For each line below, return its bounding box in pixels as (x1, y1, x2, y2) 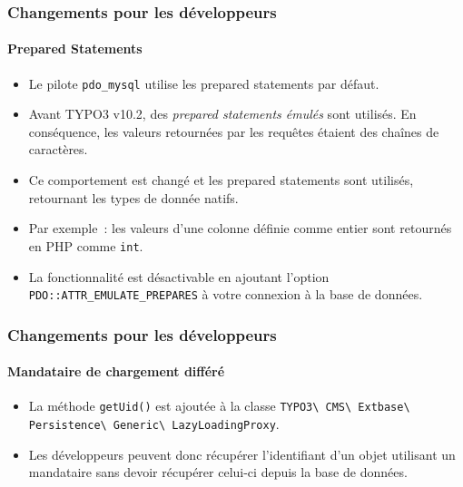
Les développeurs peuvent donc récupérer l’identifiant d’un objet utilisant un (28, 444, 456, 463)
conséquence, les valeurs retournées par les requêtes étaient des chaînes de (28, 122, 439, 141)
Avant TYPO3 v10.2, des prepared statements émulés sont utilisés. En (28, 104, 417, 123)
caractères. (28, 140, 88, 159)
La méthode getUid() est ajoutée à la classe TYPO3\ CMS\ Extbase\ (28, 396, 410, 415)
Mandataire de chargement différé (7, 362, 225, 381)
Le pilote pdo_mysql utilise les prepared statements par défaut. (28, 73, 379, 93)
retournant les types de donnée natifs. (28, 188, 239, 207)
